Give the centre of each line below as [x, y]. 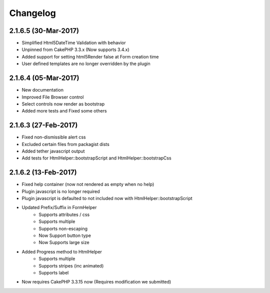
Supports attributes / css [64, 214]
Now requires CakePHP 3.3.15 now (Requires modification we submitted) [96, 282]
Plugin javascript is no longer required [61, 191]
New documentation [42, 90]
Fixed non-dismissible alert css [54, 137]
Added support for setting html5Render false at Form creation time [90, 56]
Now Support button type [65, 235]
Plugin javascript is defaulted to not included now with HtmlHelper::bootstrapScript [107, 198]
